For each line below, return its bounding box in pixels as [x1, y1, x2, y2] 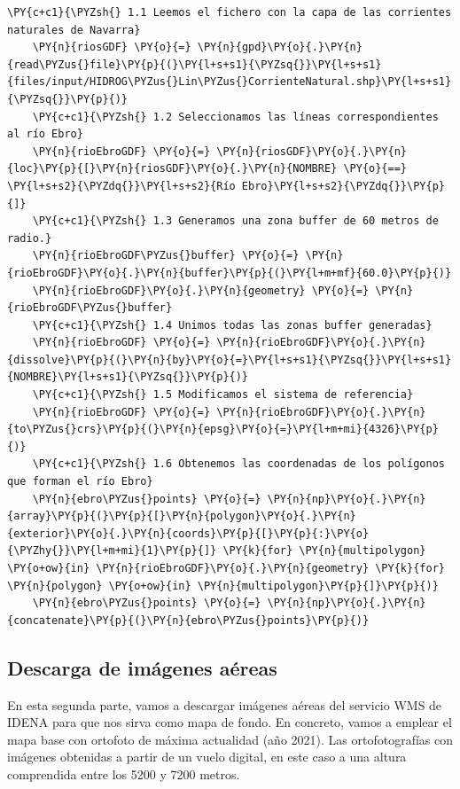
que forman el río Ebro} [7, 475, 153, 488]
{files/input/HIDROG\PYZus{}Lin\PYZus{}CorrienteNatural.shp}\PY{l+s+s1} [7, 75, 452, 89]
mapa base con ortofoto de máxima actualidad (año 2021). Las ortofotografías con [7, 730, 453, 748]
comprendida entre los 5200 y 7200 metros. [7, 764, 240, 783]
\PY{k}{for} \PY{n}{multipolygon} [222, 544, 426, 558]
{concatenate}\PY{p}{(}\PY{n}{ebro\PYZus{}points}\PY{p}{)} [7, 613, 370, 627]
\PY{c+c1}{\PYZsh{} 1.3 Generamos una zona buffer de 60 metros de [32, 215, 439, 228]
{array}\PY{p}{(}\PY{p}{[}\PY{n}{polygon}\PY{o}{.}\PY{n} [7, 510, 356, 523]
